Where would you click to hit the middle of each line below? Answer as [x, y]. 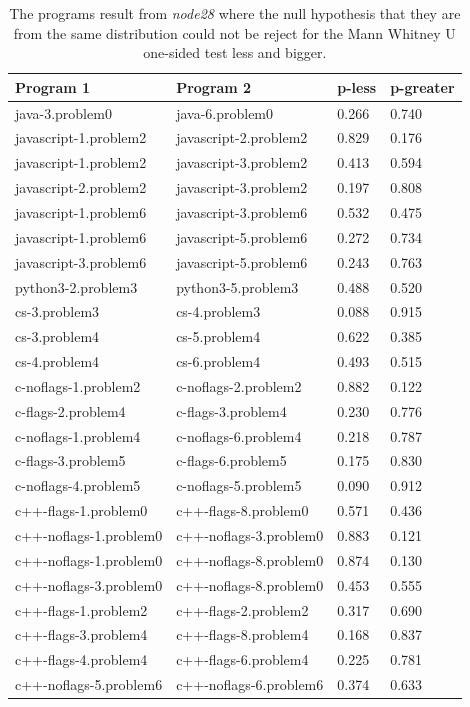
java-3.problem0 [63, 112]
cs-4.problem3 [218, 311]
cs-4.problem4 [57, 361]
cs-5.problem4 [218, 336]
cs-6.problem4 [218, 361]
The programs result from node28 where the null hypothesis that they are [235, 13]
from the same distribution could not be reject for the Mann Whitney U [234, 32]
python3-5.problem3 [237, 286]
